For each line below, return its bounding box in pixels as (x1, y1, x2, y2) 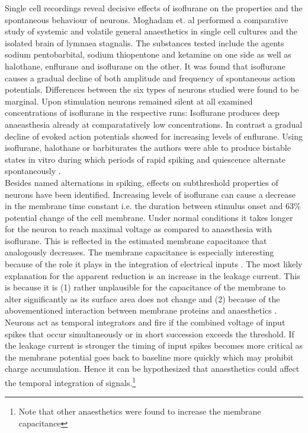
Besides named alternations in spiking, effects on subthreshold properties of (5, 176, 278, 188)
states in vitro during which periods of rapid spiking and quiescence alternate (5, 153, 285, 165)
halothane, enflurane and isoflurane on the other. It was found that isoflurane (5, 59, 285, 72)
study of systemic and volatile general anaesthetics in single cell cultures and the (5, 25, 298, 37)
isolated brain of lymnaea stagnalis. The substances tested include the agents (5, 36, 284, 49)
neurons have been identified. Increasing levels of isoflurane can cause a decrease (5, 188, 296, 200)
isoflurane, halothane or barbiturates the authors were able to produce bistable (5, 141, 291, 154)
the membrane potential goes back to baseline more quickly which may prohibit (5, 350, 294, 363)
